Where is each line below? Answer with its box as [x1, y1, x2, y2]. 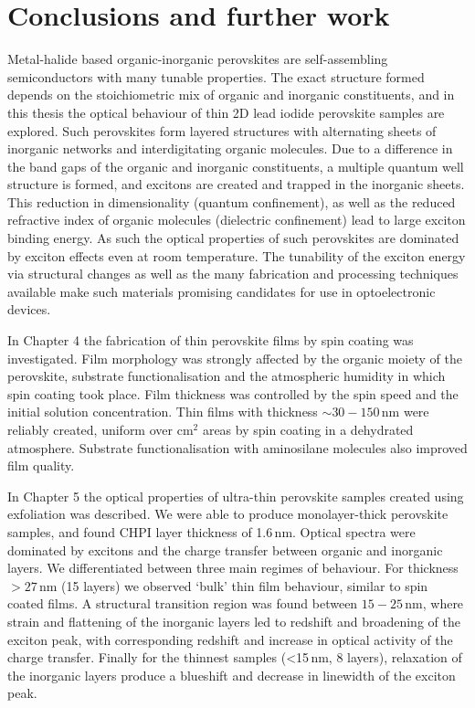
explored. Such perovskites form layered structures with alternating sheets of [7, 121, 437, 140]
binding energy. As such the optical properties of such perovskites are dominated [7, 228, 459, 248]
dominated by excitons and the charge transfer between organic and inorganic [7, 540, 443, 559]
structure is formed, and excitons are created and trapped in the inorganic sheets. [7, 174, 465, 194]
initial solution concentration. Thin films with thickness [7, 402, 318, 421]
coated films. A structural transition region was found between [7, 594, 358, 613]
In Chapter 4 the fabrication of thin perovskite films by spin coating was [7, 331, 414, 350]
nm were [381, 402, 429, 421]
